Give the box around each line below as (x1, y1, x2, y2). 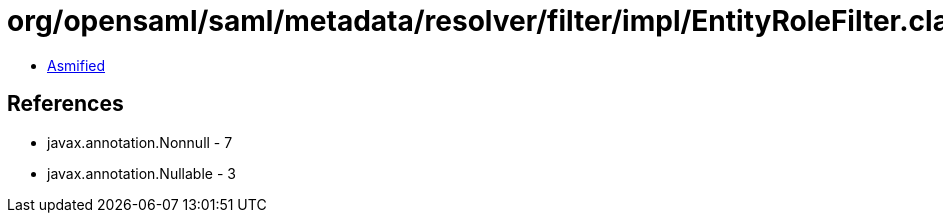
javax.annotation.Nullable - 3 (47, 164, 236, 182)
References (7, 91, 124, 117)
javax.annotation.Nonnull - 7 (47, 133, 233, 151)
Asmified (47, 56, 106, 74)
